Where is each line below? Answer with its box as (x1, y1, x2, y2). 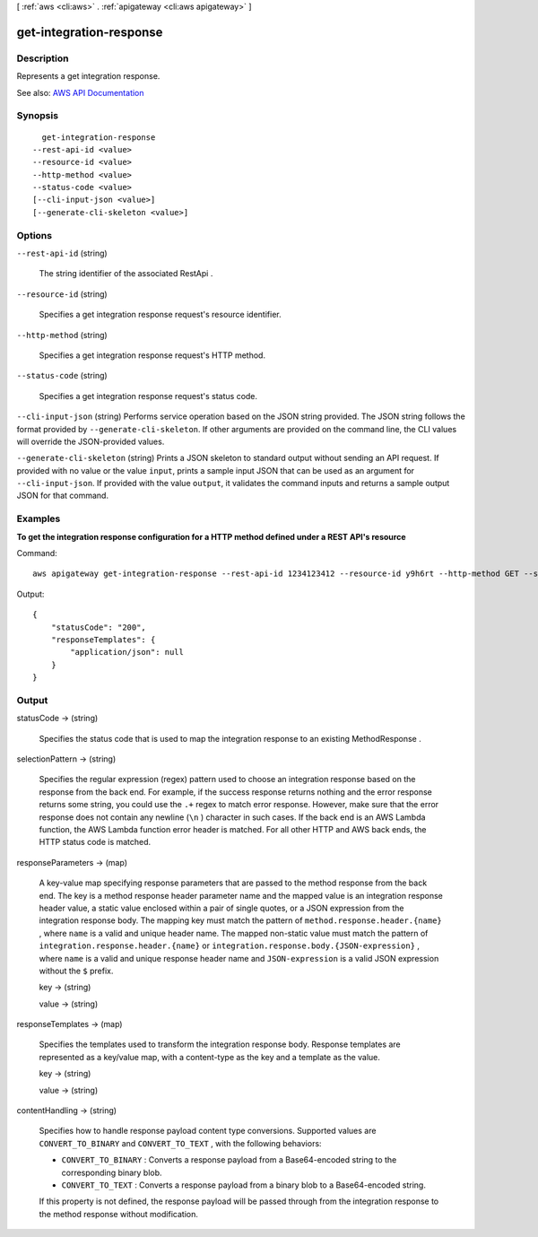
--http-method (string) (16, 329, 108, 340)
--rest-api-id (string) (16, 248, 108, 258)
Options (16, 229, 53, 241)
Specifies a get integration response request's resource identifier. (39, 309, 282, 320)
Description (16, 52, 69, 65)
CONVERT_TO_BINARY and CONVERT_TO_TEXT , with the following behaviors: (39, 1137, 322, 1148)
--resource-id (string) (16, 288, 108, 300)
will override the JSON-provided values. (16, 436, 165, 447)
